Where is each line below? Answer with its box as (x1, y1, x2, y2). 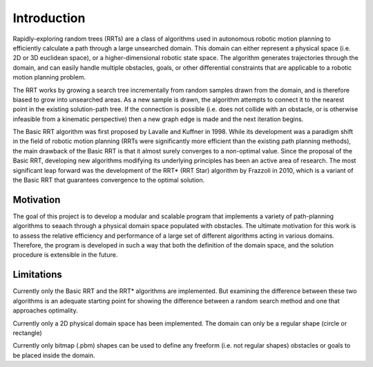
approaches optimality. (12, 306, 79, 314)
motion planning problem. (12, 73, 86, 82)
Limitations (12, 269, 62, 281)
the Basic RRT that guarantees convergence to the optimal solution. (12, 176, 205, 185)
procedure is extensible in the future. (12, 251, 118, 259)
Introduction (12, 10, 86, 26)
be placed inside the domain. (12, 351, 96, 359)
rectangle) (12, 328, 43, 337)
